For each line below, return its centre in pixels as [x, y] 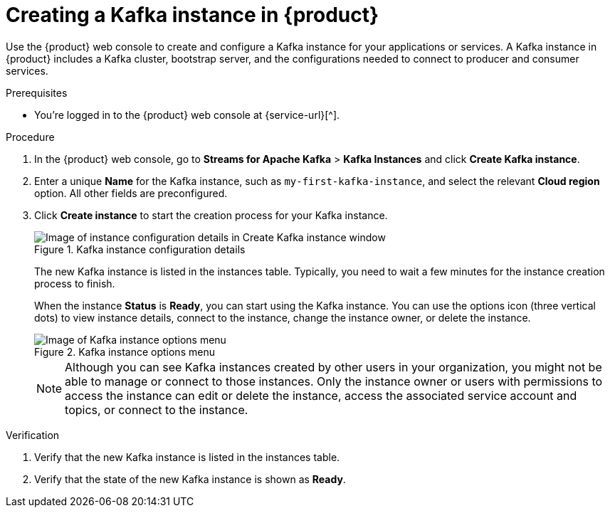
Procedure [30, 137]
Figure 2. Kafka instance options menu [125, 351]
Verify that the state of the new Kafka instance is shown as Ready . [190, 479]
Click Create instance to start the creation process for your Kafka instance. [211, 215]
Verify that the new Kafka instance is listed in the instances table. [187, 457]
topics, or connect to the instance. [157, 409]
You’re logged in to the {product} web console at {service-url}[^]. [187, 115]
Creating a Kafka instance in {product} [193, 15]
